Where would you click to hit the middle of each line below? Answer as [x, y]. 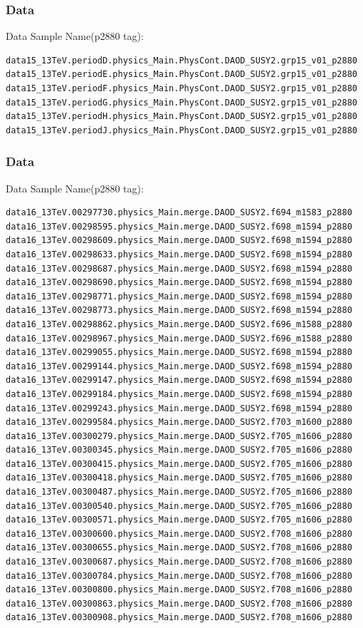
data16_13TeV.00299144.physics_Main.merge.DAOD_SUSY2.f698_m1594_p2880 [179, 366]
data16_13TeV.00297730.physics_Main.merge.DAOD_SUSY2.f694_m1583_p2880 [179, 213]
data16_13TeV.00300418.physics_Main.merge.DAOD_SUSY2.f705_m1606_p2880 [179, 478]
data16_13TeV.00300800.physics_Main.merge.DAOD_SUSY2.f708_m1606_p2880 [179, 590]
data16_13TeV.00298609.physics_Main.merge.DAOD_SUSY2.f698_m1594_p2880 [179, 241]
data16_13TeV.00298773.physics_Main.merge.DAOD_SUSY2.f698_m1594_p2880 [179, 310]
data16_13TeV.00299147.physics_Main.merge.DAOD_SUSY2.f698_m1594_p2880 [179, 380]
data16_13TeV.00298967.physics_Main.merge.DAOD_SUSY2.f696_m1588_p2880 [179, 338]
